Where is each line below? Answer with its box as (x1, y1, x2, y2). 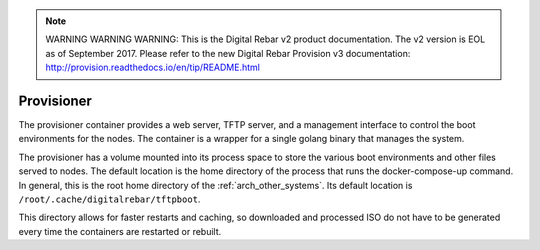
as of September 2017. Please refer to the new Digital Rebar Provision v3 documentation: (45, 47, 411, 59)
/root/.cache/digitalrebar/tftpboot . (18, 193, 201, 205)
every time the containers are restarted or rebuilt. (18, 225, 222, 237)
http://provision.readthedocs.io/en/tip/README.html (45, 61, 260, 74)
